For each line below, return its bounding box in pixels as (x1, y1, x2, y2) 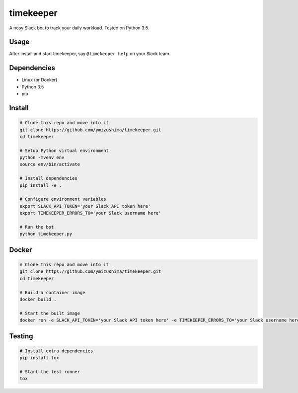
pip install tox (19, 355, 60, 361)
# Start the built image (19, 311, 80, 316)
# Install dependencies (19, 175, 78, 181)
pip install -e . (19, 182, 62, 188)
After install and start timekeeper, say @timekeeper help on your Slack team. (9, 51, 171, 57)
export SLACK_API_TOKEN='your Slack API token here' (19, 203, 151, 209)
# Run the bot (19, 224, 54, 230)
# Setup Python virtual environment (19, 148, 109, 154)
